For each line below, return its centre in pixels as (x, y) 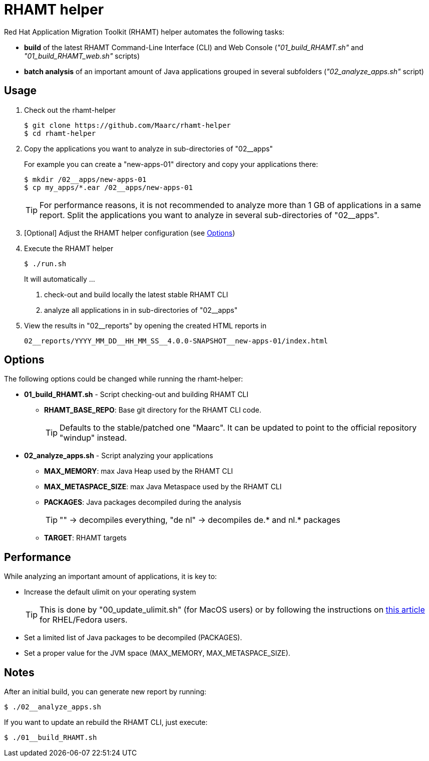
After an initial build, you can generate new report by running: (105, 692)
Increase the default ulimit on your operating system (110, 592)
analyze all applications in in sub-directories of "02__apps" (141, 310)
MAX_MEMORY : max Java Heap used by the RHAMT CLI (139, 471)
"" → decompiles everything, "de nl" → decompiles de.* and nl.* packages (200, 520)
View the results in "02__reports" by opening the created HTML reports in (145, 325)
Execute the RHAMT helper (69, 248)
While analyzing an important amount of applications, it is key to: (111, 577)
